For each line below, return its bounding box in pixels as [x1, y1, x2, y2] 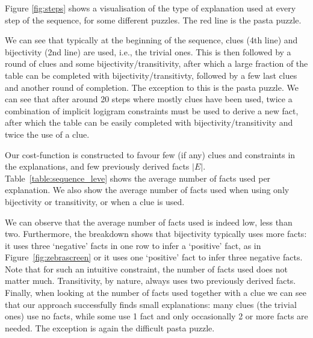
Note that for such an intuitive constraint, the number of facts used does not [5, 262, 288, 275]
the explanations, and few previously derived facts [5, 160, 190, 173]
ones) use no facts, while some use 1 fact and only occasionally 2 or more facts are [5, 310, 308, 322]
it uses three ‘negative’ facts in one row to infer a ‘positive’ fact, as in [5, 239, 261, 251]
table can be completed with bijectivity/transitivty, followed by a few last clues [5, 69, 297, 81]
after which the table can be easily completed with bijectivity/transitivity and [5, 116, 293, 129]
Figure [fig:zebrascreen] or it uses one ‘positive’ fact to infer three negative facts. [5, 251, 303, 263]
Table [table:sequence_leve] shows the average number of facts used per [5, 171, 271, 184]
